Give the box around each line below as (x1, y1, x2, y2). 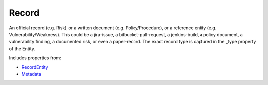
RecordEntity (21, 64, 48, 70)
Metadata (21, 71, 42, 77)
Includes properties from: (9, 55, 62, 61)
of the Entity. (9, 45, 36, 52)
